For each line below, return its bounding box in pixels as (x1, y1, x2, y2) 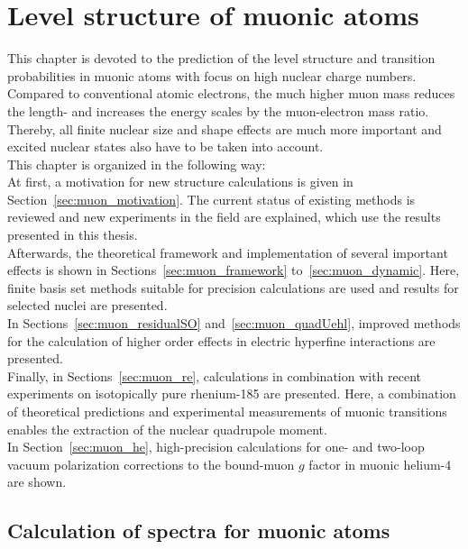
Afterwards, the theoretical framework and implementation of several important (7, 242, 448, 261)
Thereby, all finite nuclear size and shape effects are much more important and (7, 119, 442, 138)
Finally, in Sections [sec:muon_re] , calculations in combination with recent (7, 366, 422, 385)
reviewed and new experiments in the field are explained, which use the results (7, 207, 441, 226)
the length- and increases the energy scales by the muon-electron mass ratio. (7, 101, 429, 120)
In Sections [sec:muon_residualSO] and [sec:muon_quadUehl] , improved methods (7, 314, 461, 333)
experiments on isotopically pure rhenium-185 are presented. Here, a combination (7, 384, 456, 403)
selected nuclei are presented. (7, 296, 168, 315)
